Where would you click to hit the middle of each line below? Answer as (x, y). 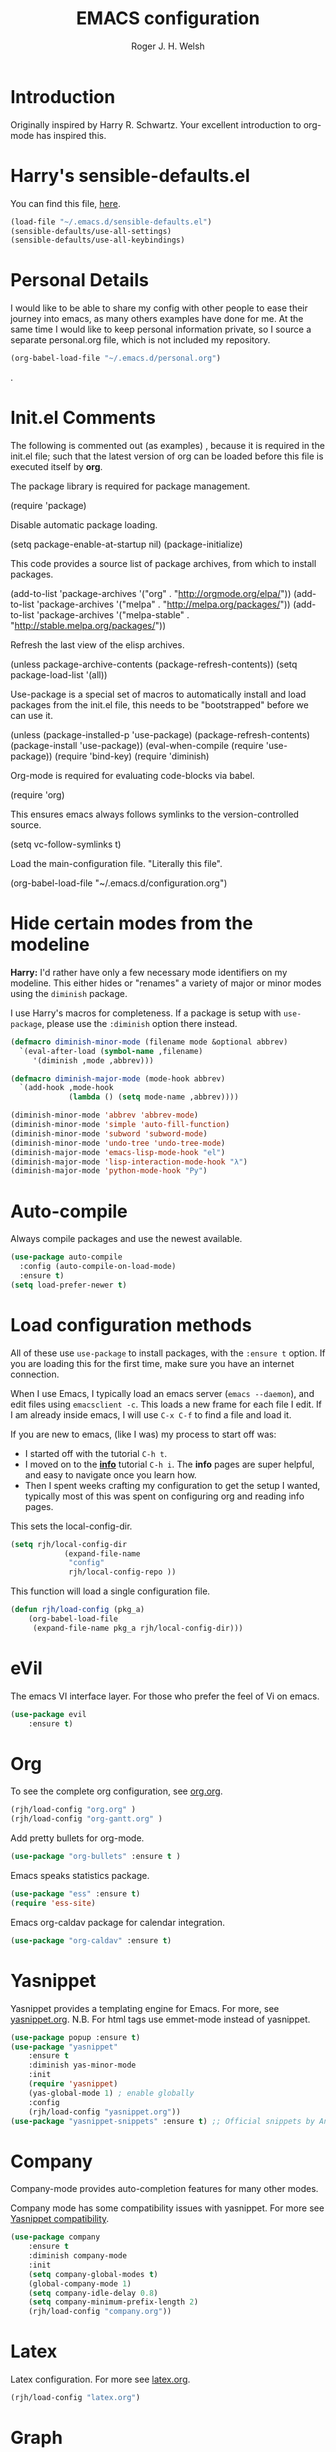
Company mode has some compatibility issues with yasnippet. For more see (167, 2208)
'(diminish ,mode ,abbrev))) (93, 1060)
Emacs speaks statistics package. (80, 1876)
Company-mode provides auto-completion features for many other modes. (164, 2189)
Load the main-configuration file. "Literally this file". (116, 863)
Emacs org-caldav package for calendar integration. (118, 1922)
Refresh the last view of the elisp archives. (97, 645)
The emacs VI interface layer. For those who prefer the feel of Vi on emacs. (165, 1696)
